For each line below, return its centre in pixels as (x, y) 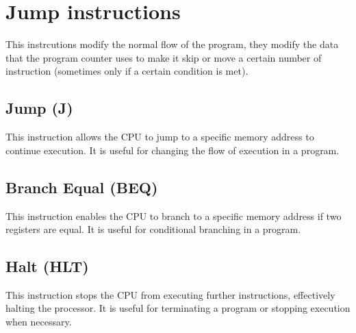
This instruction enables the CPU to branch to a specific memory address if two (174, 215)
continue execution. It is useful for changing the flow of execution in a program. (173, 150)
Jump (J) (39, 108)
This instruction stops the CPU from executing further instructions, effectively (170, 294)
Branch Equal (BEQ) (82, 187)
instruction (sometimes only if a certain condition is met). (127, 71)
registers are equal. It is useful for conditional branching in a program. (153, 229)
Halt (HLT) (47, 266)
